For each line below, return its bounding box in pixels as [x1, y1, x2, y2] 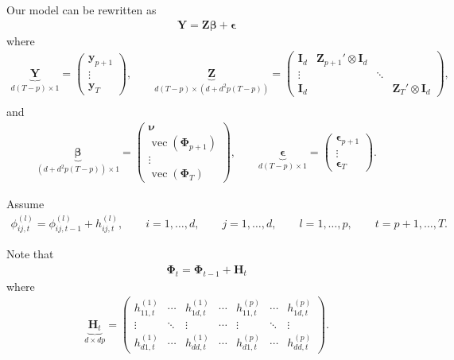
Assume [6, 195, 45, 212]
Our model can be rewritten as [6, 2, 157, 17]
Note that [6, 246, 54, 262]
